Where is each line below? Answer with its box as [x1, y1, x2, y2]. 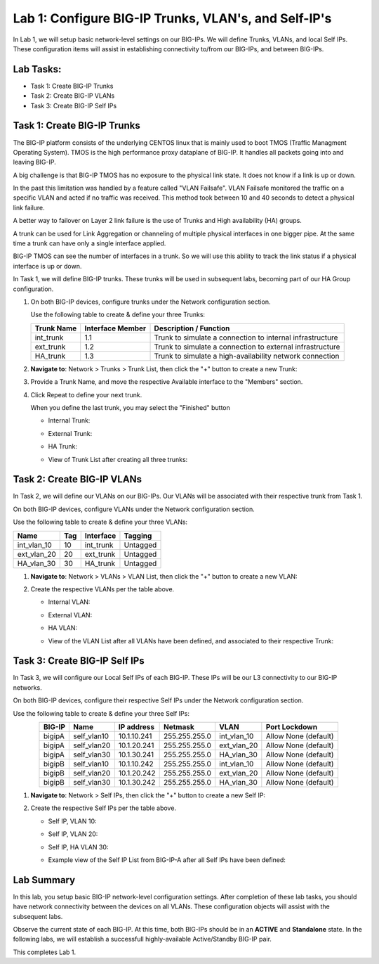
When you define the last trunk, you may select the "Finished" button [30, 403, 231, 411]
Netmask [163, 722, 194, 732]
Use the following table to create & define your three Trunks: [30, 310, 206, 319]
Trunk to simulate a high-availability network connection [154, 351, 340, 361]
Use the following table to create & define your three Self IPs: [13, 709, 189, 717]
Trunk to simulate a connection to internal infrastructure [154, 333, 338, 342]
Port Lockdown [265, 722, 318, 732]
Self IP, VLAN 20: [48, 830, 98, 838]
